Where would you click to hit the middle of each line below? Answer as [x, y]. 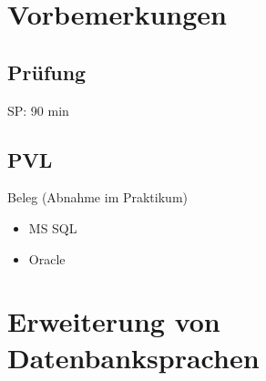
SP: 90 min [38, 110]
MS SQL [53, 227]
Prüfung [47, 72]
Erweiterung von [114, 321]
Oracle [47, 258]
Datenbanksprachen [133, 357]
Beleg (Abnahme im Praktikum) [97, 197]
